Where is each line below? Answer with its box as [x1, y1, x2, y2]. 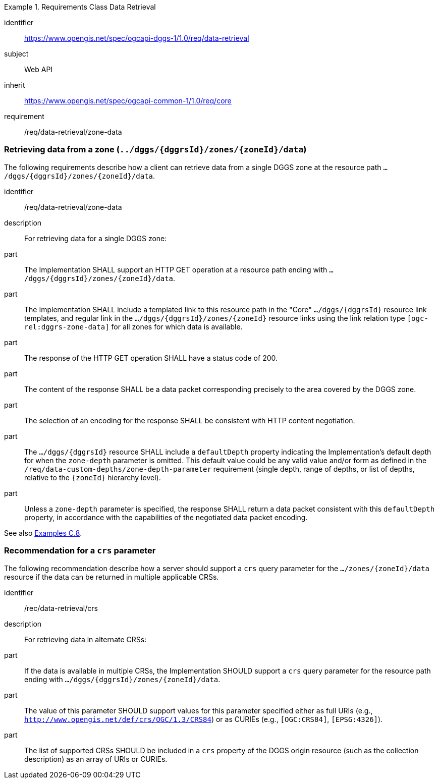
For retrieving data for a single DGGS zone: [24, 234, 167, 243]
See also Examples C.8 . [4, 528, 82, 537]
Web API [24, 65, 53, 74]
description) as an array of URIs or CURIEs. [24, 754, 168, 763]
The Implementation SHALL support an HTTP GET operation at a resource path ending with [24, 265, 327, 274]
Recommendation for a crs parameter [4, 545, 156, 556]
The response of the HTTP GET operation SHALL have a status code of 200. [24, 353, 278, 362]
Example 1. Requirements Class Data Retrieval [4, 3, 156, 11]
